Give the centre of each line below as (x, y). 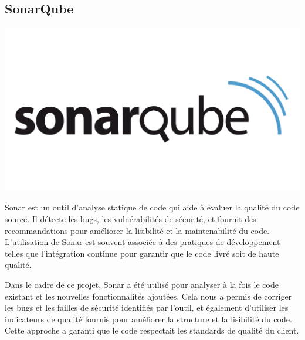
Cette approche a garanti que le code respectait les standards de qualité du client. (152, 330)
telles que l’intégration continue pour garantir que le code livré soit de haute (142, 253)
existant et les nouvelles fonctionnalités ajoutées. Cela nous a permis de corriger (148, 296)
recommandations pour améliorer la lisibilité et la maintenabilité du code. (137, 230)
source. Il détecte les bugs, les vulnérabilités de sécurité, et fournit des (131, 218)
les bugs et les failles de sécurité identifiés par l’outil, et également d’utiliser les (147, 307)
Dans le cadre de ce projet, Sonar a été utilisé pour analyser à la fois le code (142, 284)
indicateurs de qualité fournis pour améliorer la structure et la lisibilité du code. (148, 319)
